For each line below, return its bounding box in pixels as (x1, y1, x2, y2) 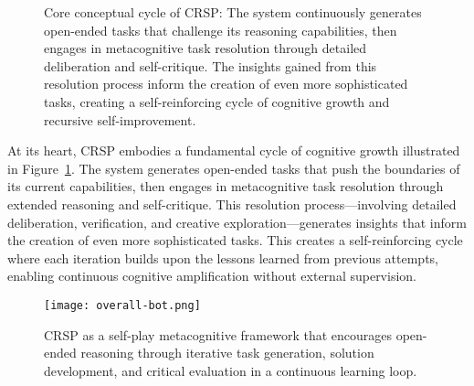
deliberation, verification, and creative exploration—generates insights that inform (7, 212, 467, 231)
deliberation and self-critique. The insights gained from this (44, 56, 377, 75)
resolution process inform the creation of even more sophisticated (44, 74, 408, 93)
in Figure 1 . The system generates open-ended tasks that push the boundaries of (7, 158, 460, 177)
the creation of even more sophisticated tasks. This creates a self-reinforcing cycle (7, 231, 463, 250)
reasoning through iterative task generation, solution (80, 343, 374, 362)
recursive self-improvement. (44, 110, 196, 129)
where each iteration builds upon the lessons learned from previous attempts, (7, 248, 438, 267)
